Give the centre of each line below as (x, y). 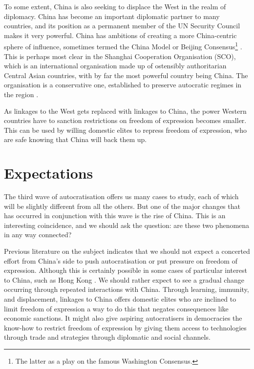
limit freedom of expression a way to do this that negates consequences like (116, 308)
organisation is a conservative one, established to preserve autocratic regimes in (123, 85)
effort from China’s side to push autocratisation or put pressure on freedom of (121, 260)
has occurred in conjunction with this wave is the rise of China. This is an (115, 215)
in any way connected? (38, 235)
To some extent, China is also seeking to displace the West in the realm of (115, 6)
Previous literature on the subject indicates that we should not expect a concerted (127, 251)
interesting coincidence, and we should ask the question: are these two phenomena (127, 225)
